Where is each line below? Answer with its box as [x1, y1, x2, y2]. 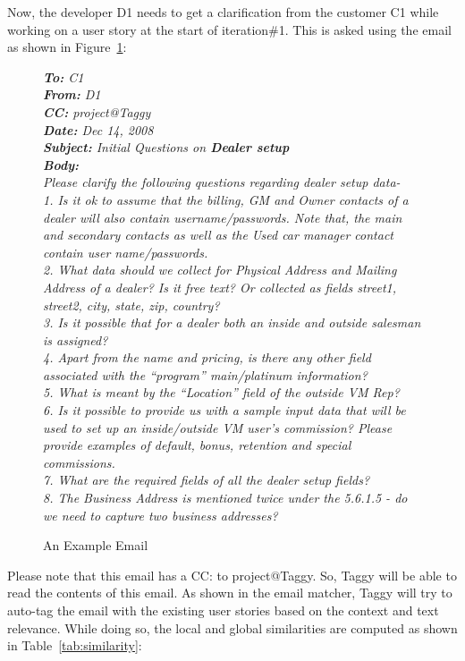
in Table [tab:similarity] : [7, 636, 142, 655]
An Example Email [43, 536, 148, 555]
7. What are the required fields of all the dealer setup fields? [43, 470, 370, 489]
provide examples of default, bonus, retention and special [43, 436, 351, 454]
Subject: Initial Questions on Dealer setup [43, 138, 290, 157]
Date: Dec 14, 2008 [43, 120, 154, 139]
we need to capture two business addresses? [43, 505, 278, 524]
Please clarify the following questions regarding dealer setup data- [43, 173, 401, 191]
